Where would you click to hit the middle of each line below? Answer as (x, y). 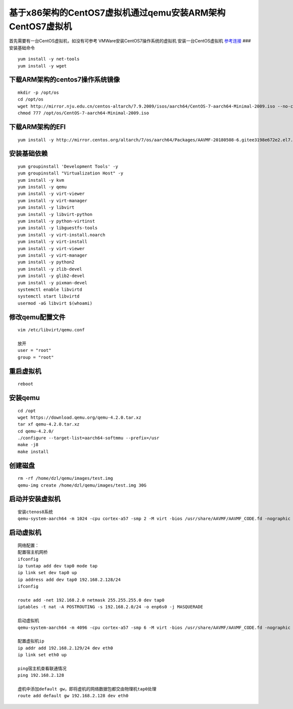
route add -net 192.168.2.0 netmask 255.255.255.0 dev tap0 (91, 600)
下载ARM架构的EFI (37, 127)
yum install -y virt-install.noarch (62, 235)
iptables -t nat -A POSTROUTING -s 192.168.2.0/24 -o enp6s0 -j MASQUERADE (110, 607)
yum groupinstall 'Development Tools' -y (68, 166)
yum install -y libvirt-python (55, 214)
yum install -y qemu (42, 187)
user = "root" (34, 350)
